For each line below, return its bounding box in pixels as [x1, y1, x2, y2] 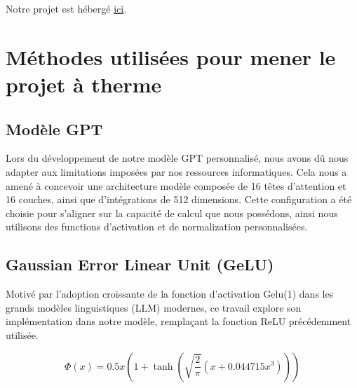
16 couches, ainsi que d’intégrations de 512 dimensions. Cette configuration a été [6, 192, 352, 207]
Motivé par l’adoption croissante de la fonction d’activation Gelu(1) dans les [6, 286, 334, 301]
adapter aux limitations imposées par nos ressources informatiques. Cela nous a [6, 164, 347, 179]
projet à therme [6, 69, 162, 98]
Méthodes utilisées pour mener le [6, 42, 336, 71]
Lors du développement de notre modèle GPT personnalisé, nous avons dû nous [6, 151, 349, 165]
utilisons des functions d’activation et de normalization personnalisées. [6, 219, 308, 234]
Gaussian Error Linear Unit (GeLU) [6, 254, 274, 275]
